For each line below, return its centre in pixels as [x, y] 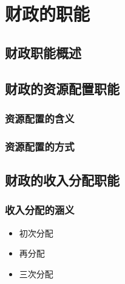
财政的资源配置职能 [62, 88]
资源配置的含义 [40, 118]
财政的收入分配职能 [62, 180]
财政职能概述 [43, 52]
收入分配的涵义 [40, 210]
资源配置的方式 [40, 146]
